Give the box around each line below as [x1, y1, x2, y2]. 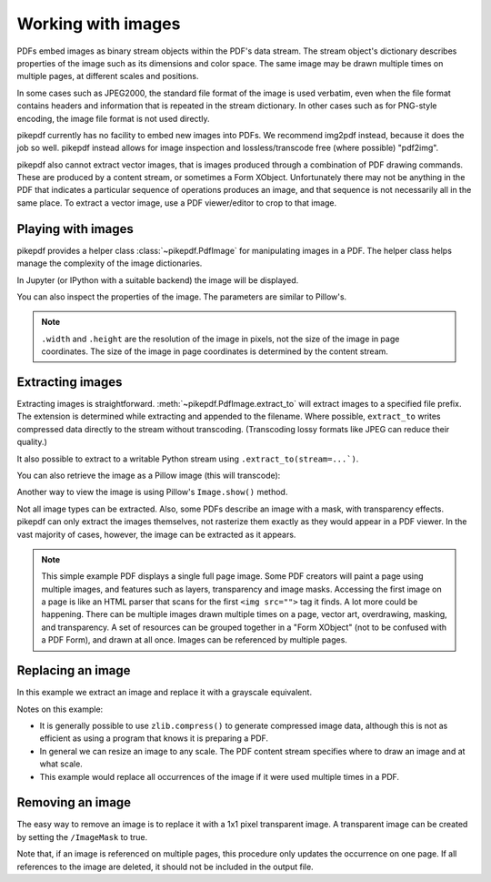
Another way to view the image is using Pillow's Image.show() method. [16, 487, 288, 498]
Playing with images [16, 221, 134, 237]
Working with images [16, 14, 181, 34]
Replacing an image [16, 663, 131, 678]
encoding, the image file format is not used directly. [16, 113, 210, 124]
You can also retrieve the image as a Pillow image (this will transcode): [16, 470, 281, 481]
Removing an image [16, 795, 132, 810]
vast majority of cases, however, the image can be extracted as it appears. [16, 529, 296, 540]
